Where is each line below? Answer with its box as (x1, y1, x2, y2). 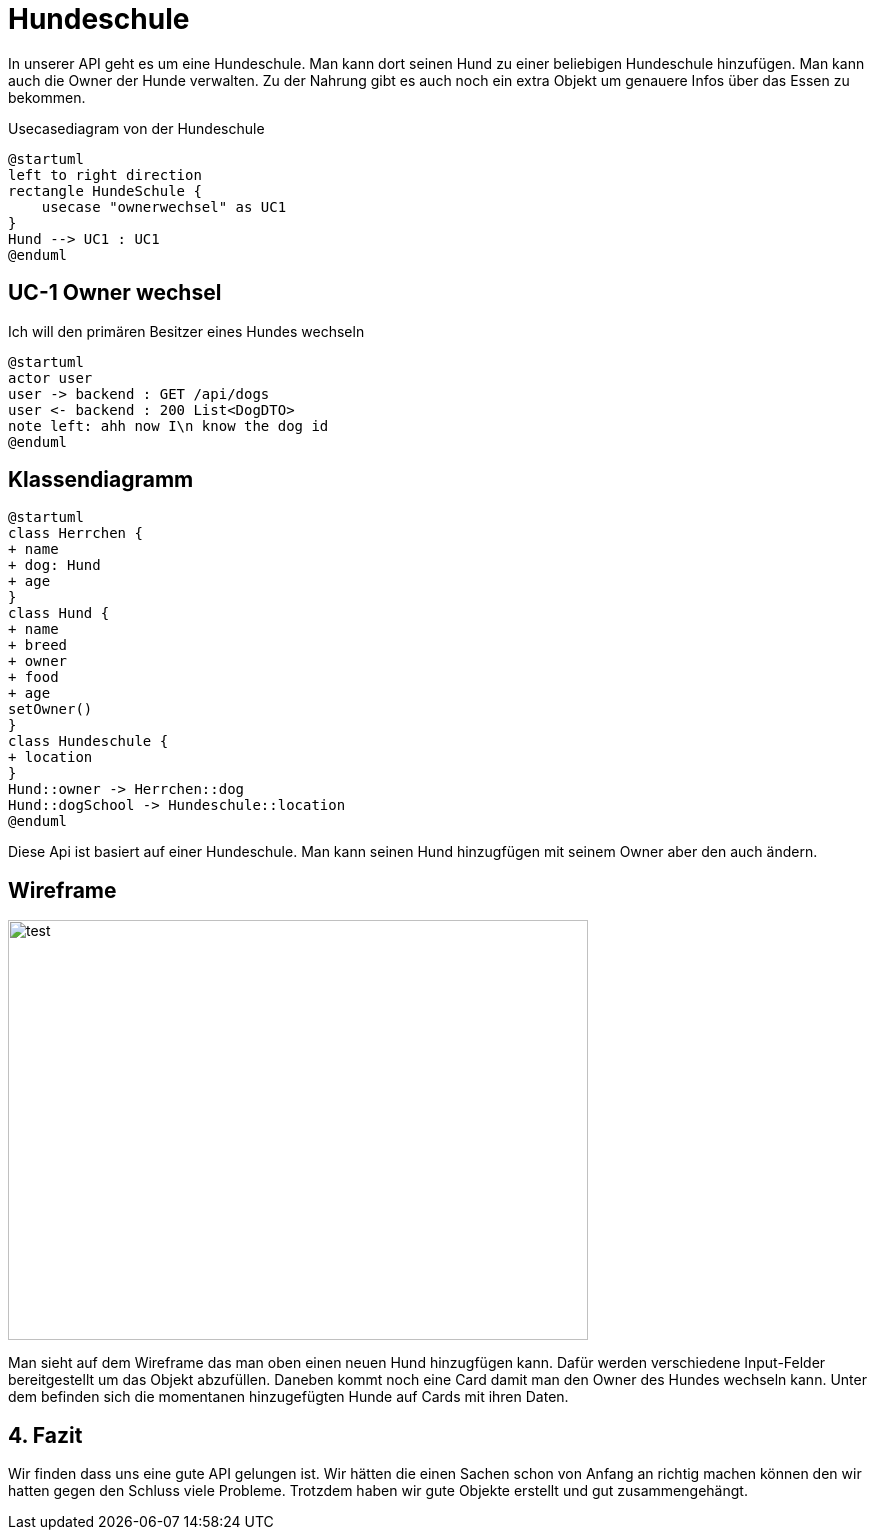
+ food (8, 669, 59, 686)
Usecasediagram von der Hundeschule (8, 119, 265, 137)
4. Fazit (8, 1422, 83, 1448)
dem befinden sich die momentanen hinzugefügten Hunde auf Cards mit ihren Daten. (8, 1388, 569, 1406)
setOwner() (8, 701, 93, 718)
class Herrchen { (8, 525, 143, 542)
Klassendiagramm (8, 467, 194, 493)
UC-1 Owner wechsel (8, 280, 222, 306)
